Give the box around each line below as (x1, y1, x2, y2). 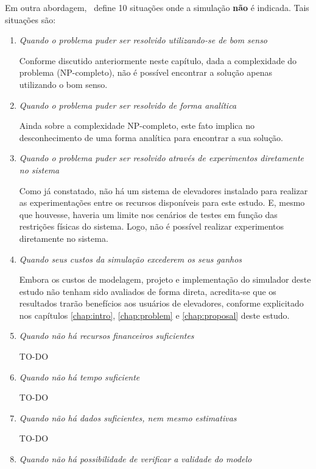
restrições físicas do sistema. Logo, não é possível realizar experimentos (19, 220, 284, 233)
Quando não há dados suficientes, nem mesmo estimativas (19, 411, 237, 424)
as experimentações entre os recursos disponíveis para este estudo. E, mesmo (19, 196, 305, 209)
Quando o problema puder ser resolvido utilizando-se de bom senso (19, 34, 268, 46)
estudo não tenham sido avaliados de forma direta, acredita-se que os (19, 285, 276, 297)
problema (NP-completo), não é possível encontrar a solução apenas (19, 66, 272, 79)
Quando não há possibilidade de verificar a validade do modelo (19, 453, 252, 465)
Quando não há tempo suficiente (19, 370, 140, 383)
